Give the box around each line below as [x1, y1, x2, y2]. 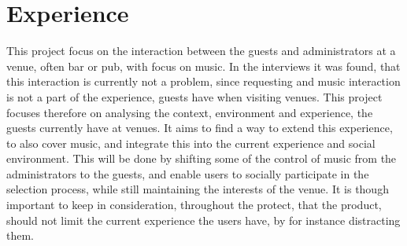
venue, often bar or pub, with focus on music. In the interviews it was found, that [6, 57, 401, 74]
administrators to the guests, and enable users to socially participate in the [6, 165, 369, 182]
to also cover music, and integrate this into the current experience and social [6, 134, 376, 151]
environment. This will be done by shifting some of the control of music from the [6, 150, 397, 167]
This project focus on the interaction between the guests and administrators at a [6, 42, 396, 59]
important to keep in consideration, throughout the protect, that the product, [6, 196, 382, 213]
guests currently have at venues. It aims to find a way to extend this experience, [6, 119, 393, 136]
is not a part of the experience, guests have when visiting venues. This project [6, 88, 383, 105]
